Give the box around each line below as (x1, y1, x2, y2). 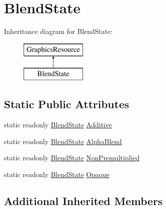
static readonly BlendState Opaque (4, 169, 110, 179)
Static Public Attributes (4, 96, 129, 112)
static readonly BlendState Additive (4, 119, 112, 130)
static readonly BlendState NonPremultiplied (4, 152, 139, 163)
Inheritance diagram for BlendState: (4, 26, 112, 36)
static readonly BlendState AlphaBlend (4, 136, 122, 146)
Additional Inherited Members (4, 193, 163, 208)
